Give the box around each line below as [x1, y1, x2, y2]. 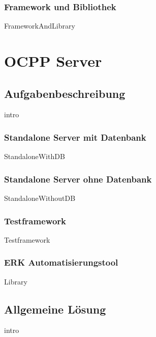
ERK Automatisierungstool [4, 256, 118, 269]
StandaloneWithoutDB [4, 193, 76, 203]
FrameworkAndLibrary [4, 20, 75, 31]
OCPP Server [4, 50, 102, 71]
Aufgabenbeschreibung [4, 85, 126, 101]
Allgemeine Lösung [4, 301, 106, 317]
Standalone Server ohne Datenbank [4, 172, 152, 185]
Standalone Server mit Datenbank [4, 131, 146, 143]
